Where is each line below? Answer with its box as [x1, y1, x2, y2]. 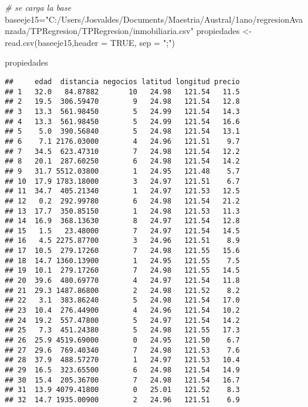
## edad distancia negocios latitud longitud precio [5, 77, 240, 86]
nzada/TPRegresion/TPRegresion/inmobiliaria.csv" [5, 24, 194, 37]
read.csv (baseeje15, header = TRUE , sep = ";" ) [5, 36, 175, 48]
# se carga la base [5, 1, 72, 13]
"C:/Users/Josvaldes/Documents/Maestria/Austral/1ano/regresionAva [45, 13, 303, 25]
